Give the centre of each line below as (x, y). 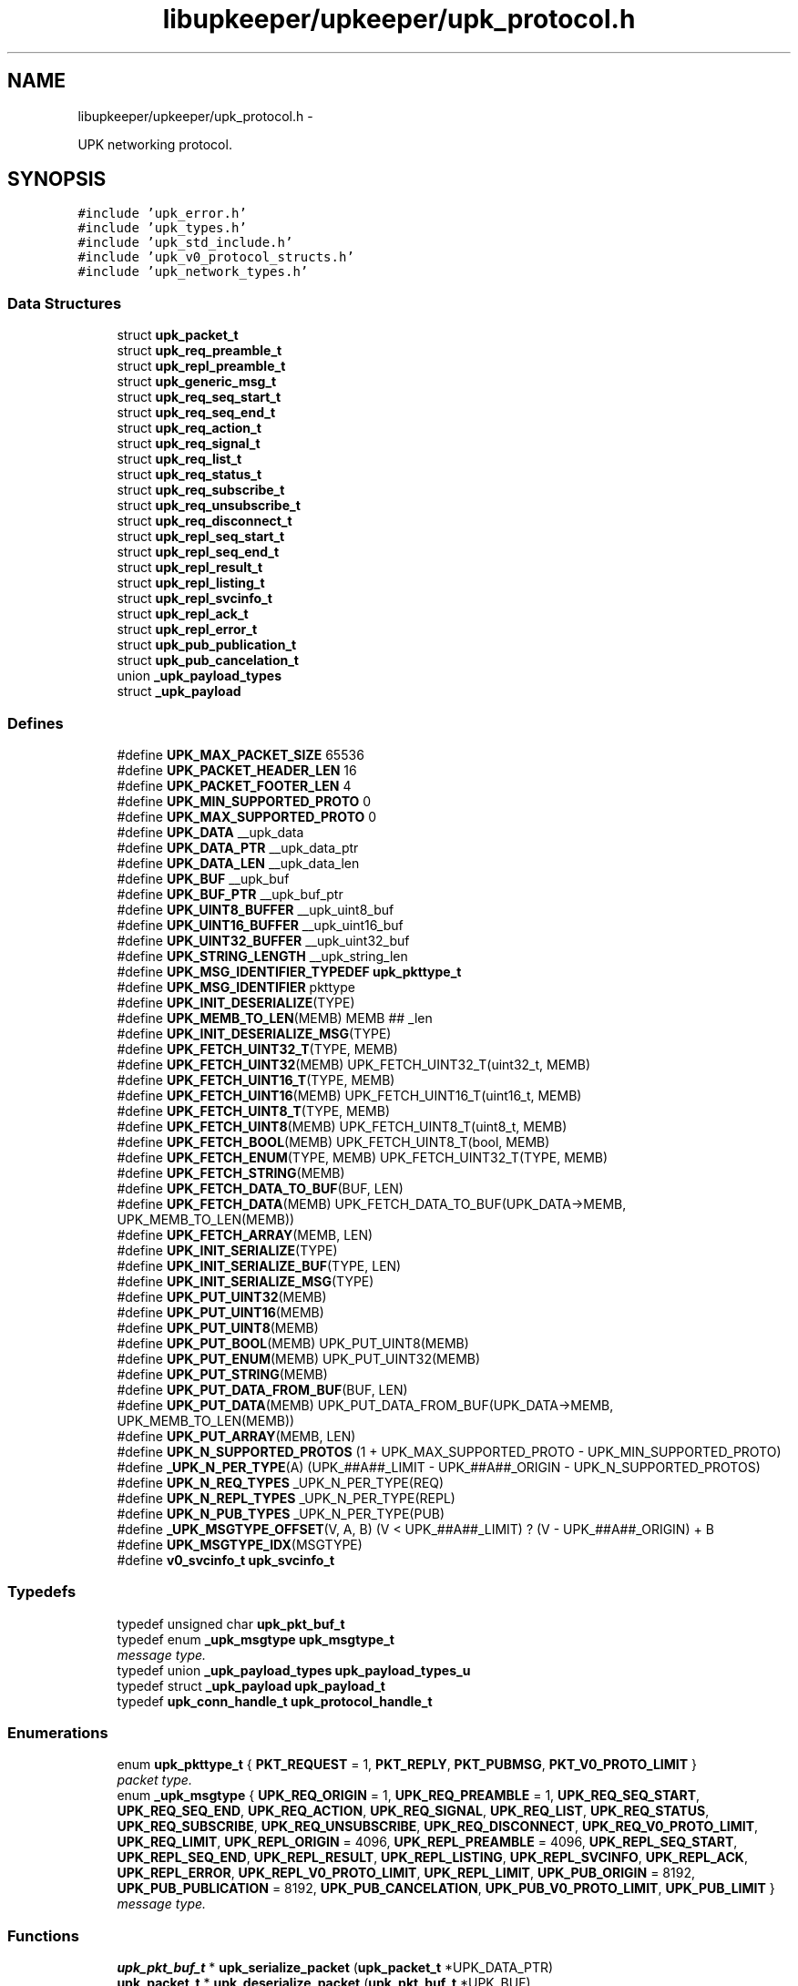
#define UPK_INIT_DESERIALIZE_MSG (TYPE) (254, 1033)
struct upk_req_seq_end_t (196, 413)
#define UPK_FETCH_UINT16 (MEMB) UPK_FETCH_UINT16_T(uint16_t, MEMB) (349, 1095)
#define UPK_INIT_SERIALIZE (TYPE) (227, 1250)
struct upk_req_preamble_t (199, 351)
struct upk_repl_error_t (187, 630)
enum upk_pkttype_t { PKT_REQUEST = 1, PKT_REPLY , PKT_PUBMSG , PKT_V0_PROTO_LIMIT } (407, 1765)
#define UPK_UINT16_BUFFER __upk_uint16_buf (260, 925)
